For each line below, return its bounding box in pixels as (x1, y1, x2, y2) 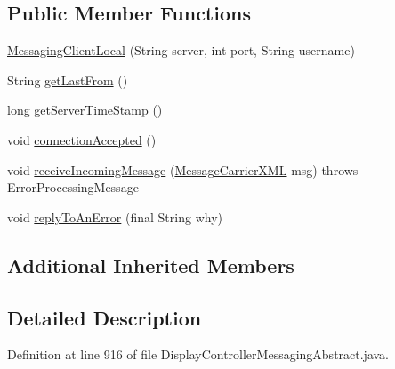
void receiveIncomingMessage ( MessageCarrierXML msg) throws (7, 160, 359, 179)
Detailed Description (7, 303, 202, 331)
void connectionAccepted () (7, 130, 157, 148)
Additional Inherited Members (7, 251, 294, 278)
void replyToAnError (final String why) (7, 207, 222, 226)
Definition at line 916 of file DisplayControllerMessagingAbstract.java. (7, 345, 390, 364)
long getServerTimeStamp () (7, 100, 163, 119)
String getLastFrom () (7, 70, 128, 89)
